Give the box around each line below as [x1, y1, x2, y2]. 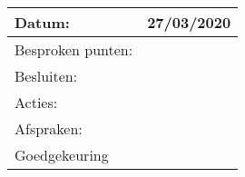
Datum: [15, 12, 70, 33]
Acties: [15, 92, 58, 113]
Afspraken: [15, 118, 83, 139]
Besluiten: [15, 65, 78, 86]
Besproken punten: [15, 39, 133, 60]
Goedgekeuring [15, 144, 109, 165]
